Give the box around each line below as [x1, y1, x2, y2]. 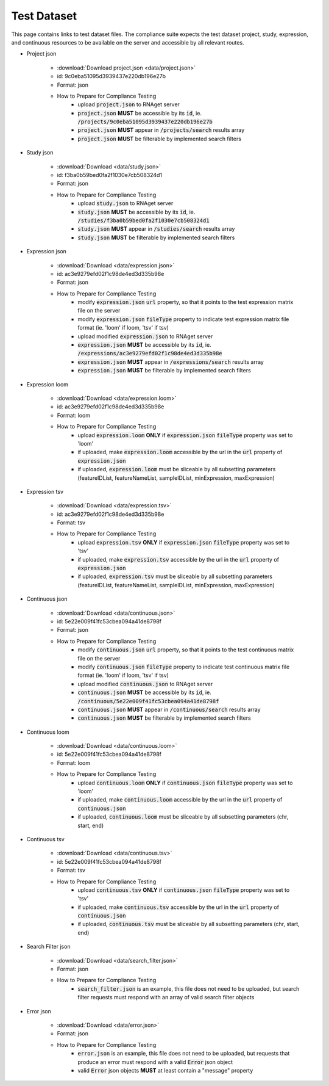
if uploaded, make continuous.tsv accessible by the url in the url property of [77, 903, 280, 911]
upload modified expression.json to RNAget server [77, 333, 213, 340]
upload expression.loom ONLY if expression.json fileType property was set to [77, 431, 293, 439]
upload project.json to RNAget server [77, 101, 180, 108]
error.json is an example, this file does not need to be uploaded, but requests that [77, 1050, 290, 1057]
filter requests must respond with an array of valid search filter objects [77, 994, 255, 1001]
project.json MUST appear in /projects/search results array [77, 126, 245, 134]
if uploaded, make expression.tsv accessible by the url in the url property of [77, 556, 280, 563]
